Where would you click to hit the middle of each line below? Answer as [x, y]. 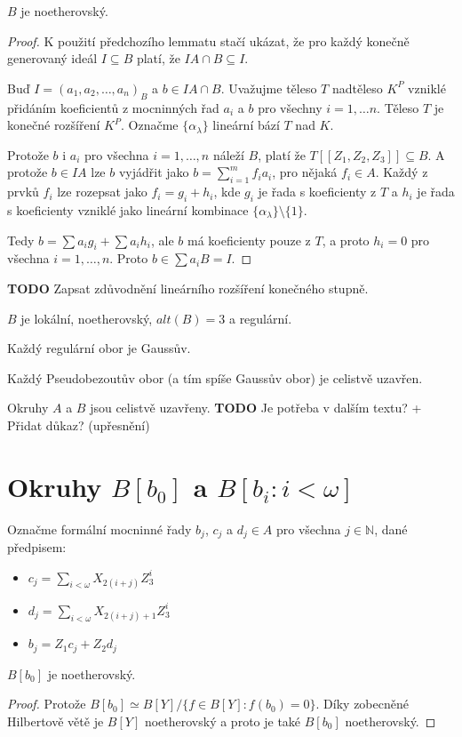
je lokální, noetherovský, [87, 318]
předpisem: [37, 547]
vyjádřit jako [154, 172]
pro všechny [290, 107]
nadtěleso [357, 88]
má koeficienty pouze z [249, 240]
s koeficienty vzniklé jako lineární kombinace [128, 209]
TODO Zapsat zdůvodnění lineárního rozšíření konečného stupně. [188, 288]
